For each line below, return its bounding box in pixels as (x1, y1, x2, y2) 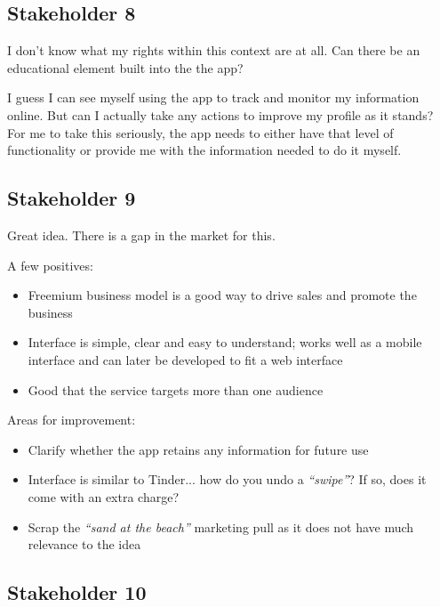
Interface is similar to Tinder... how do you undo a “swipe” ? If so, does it (28, 470, 427, 489)
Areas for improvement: (7, 410, 136, 429)
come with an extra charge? (28, 487, 180, 506)
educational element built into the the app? (7, 58, 244, 77)
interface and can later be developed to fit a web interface (28, 350, 343, 368)
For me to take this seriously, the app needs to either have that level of (7, 123, 394, 142)
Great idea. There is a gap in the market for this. (7, 225, 276, 244)
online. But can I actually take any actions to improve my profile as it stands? (7, 105, 434, 124)
